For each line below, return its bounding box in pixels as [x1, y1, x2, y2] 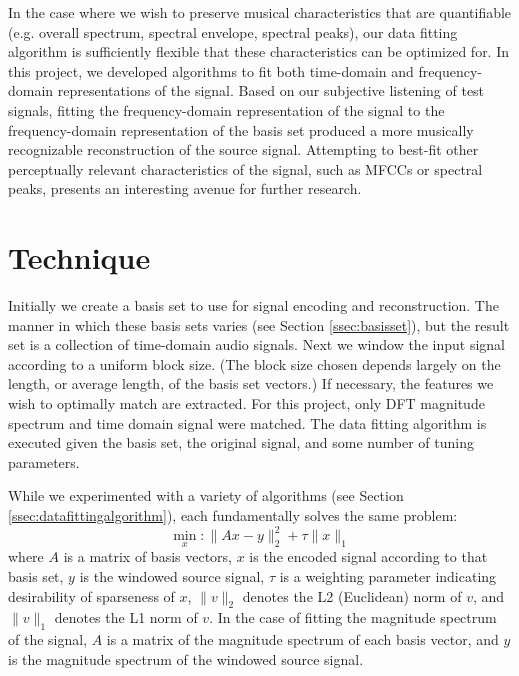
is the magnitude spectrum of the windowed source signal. [8, 648, 364, 669]
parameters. [8, 451, 80, 472]
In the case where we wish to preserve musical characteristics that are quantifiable [8, 2, 512, 22]
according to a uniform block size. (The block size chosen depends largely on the [8, 353, 501, 374]
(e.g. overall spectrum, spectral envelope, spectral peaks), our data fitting [8, 21, 458, 42]
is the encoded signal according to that [249, 546, 488, 567]
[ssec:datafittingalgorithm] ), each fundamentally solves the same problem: [8, 505, 458, 525]
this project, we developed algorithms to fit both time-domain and [8, 60, 414, 81]
